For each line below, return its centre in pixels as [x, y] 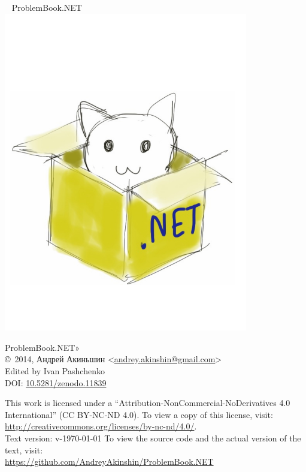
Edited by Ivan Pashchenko [55, 371]
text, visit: [24, 450]
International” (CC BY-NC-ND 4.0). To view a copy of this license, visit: [139, 414]
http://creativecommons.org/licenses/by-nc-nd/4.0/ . [101, 426]
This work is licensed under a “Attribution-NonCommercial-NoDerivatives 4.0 [148, 403]
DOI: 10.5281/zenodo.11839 [56, 382]
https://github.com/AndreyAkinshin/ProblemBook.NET [109, 462]
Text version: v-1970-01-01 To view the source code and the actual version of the [153, 438]
